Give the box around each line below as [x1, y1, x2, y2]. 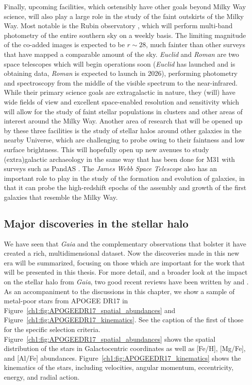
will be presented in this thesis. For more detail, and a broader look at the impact [4, 267, 248, 277]
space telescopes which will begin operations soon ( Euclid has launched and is [4, 58, 235, 69]
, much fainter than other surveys [146, 39, 246, 50]
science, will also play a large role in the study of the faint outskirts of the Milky [4, 11, 244, 21]
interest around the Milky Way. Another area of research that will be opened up [4, 116, 243, 126]
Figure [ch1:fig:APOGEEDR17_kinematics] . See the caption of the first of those [4, 315, 244, 325]
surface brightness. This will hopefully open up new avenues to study [4, 144, 209, 154]
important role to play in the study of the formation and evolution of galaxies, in [4, 173, 245, 183]
